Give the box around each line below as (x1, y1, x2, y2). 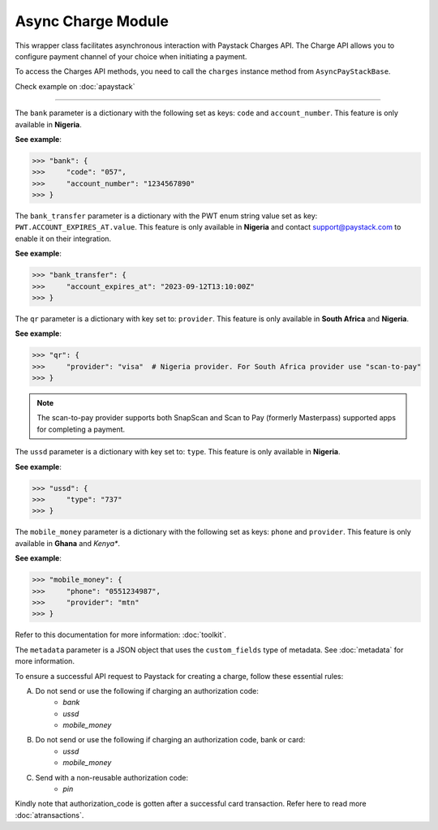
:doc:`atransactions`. (15, 810, 84, 819)
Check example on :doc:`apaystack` (15, 81, 135, 91)
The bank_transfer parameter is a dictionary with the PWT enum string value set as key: (15, 211, 318, 221)
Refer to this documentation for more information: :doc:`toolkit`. (15, 630, 227, 640)
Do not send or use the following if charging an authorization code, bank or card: (35, 735, 306, 745)
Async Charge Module (15, 12, 170, 30)
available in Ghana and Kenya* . (15, 538, 121, 548)
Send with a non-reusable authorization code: (35, 772, 189, 782)
